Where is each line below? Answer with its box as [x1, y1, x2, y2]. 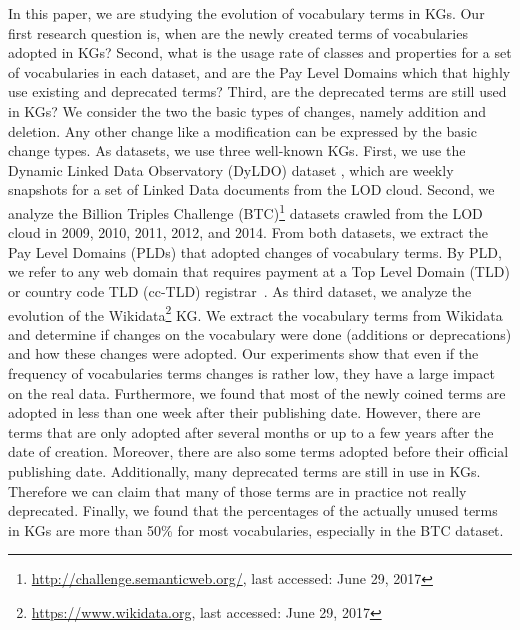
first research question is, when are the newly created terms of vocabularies [8, 22, 468, 43]
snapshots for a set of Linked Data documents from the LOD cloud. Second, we [8, 179, 495, 200]
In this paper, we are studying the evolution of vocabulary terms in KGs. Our [8, 3, 485, 23]
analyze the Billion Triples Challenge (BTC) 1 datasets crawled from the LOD [8, 199, 483, 223]
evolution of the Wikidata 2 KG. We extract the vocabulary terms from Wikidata [8, 301, 503, 325]
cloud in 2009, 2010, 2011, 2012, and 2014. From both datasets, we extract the [8, 222, 488, 243]
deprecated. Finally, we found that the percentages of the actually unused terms [8, 500, 498, 521]
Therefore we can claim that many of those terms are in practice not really [8, 480, 467, 501]
